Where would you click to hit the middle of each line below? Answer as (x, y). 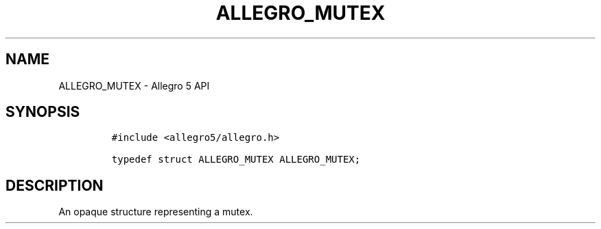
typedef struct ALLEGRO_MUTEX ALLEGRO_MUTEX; (236, 160)
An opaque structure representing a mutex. (156, 212)
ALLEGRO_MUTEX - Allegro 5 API (134, 85)
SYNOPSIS (43, 112)
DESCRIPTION (55, 185)
